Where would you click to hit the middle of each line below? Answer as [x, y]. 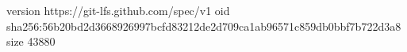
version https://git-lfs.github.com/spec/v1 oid [118, 10]
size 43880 [31, 41]
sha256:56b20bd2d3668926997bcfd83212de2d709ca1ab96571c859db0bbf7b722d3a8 [204, 26]
